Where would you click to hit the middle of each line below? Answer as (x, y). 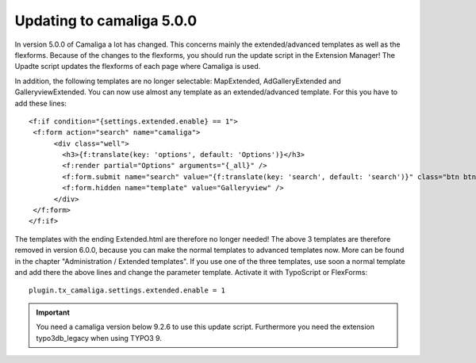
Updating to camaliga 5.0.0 (106, 21)
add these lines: (41, 103)
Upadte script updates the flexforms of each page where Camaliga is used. (138, 67)
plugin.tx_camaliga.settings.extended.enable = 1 (127, 290)
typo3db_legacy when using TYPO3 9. (99, 338)
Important (53, 312)
